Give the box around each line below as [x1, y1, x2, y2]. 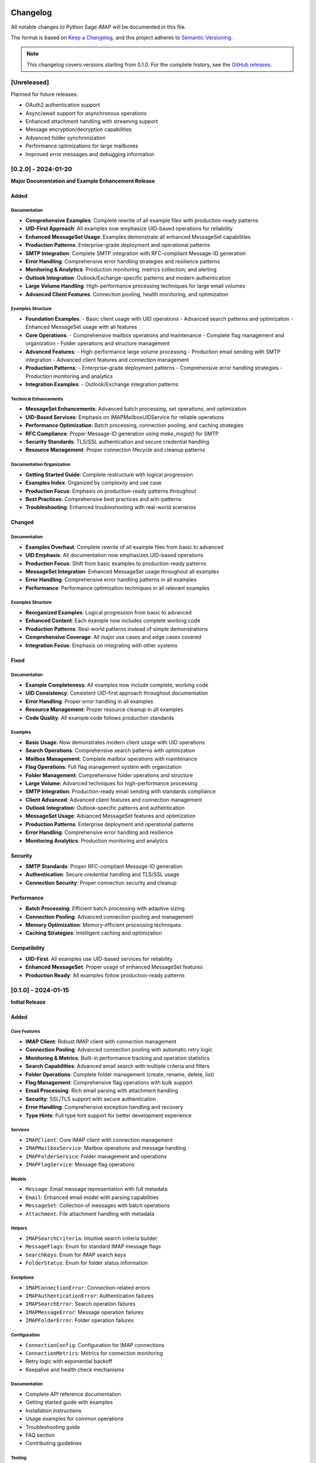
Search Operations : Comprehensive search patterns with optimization [25, 747, 195, 754]
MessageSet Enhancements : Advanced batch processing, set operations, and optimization [25, 406, 247, 413]
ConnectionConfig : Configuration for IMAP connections [25, 1341, 165, 1348]
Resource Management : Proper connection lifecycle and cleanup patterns [25, 447, 205, 454]
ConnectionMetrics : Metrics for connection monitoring [25, 1349, 163, 1356]
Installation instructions [25, 1407, 82, 1414]
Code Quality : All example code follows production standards [25, 714, 174, 721]
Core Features [11, 1029, 40, 1035]
